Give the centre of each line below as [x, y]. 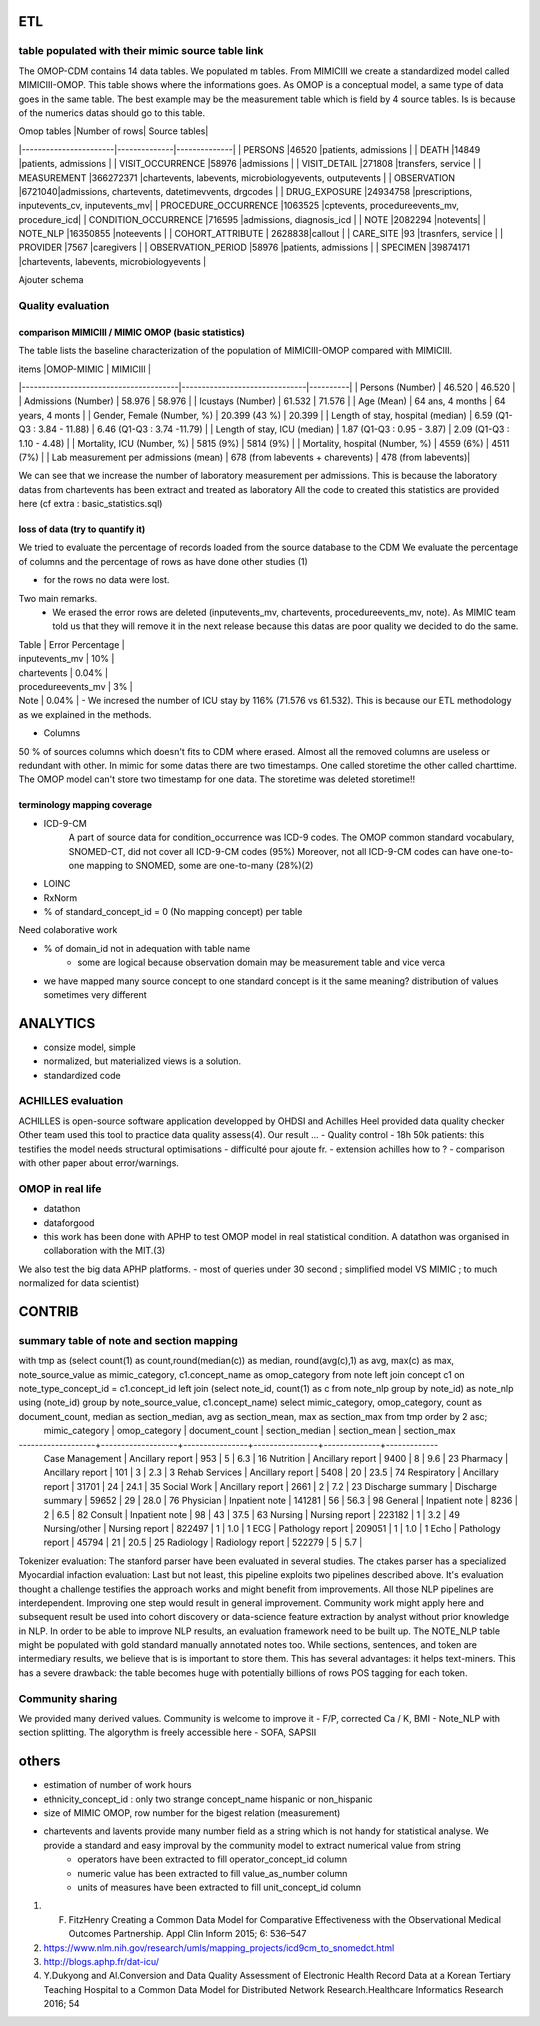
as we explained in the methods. [85, 714]
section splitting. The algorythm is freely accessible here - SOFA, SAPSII [167, 1732]
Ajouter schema [51, 280]
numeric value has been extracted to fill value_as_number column [212, 1873]
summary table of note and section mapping [128, 1340]
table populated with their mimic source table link [141, 51]
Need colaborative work [68, 930]
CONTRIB [48, 1311]
